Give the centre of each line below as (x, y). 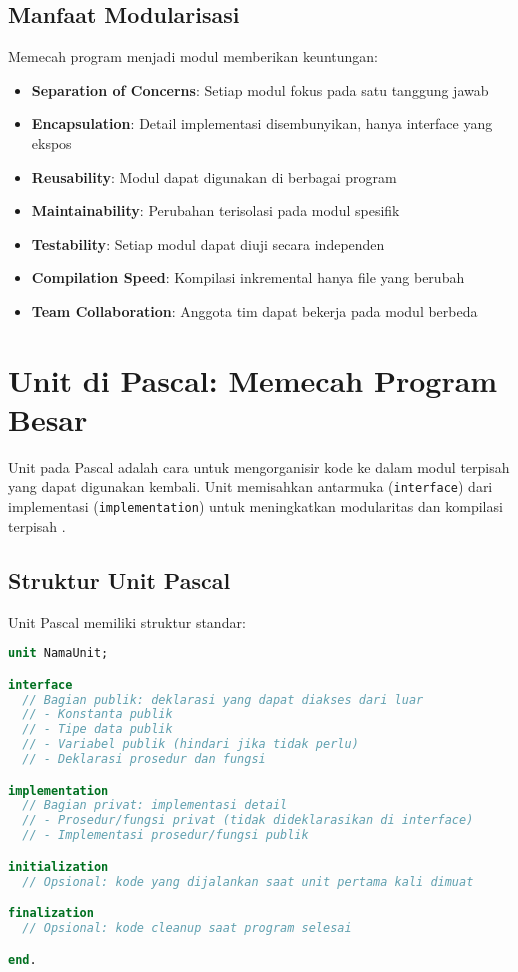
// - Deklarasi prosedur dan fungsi (144, 759)
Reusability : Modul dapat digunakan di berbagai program (214, 176)
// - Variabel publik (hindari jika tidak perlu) (190, 744)
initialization (58, 866)
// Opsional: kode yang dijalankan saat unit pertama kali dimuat (248, 881)
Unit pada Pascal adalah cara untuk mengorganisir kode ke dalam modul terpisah (259, 466)
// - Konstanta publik (97, 714)
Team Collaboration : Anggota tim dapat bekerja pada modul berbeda (254, 310)
